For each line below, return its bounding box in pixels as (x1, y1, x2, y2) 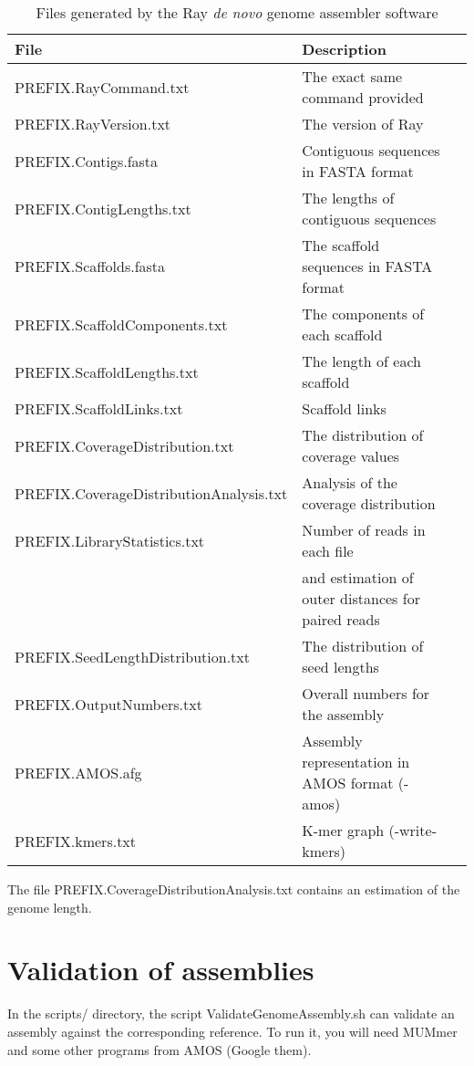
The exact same (302, 66, 403, 87)
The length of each (302, 350, 421, 371)
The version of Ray (302, 113, 424, 134)
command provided (302, 87, 424, 108)
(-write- (388, 820, 437, 841)
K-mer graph (302, 820, 385, 841)
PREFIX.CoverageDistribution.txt (15, 434, 234, 456)
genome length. (7, 897, 92, 916)
